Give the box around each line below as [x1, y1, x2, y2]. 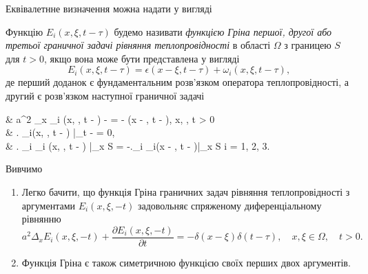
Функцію [6, 24, 43, 38]
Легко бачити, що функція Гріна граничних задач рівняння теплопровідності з [21, 184, 350, 198]
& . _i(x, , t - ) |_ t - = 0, [6, 125, 115, 139]
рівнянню [21, 212, 61, 226]
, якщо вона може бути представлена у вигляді [43, 51, 240, 65]
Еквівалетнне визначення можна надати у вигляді [6, 1, 212, 15]
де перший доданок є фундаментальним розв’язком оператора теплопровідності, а [6, 75, 349, 89]
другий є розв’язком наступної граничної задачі [6, 88, 205, 102]
